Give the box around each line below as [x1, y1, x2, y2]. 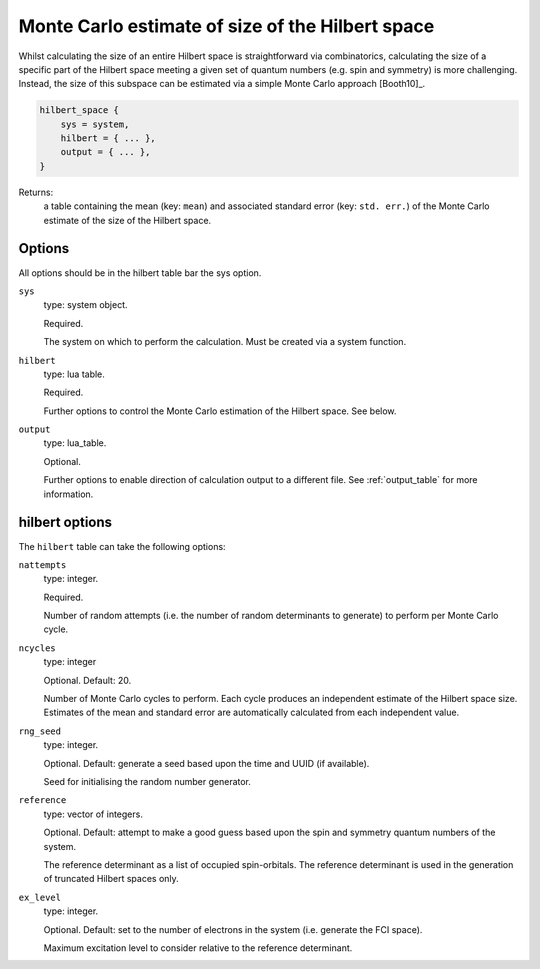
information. [43, 488, 94, 500]
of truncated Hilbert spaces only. [43, 873, 179, 885]
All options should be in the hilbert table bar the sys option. [18, 266, 262, 279]
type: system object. [43, 299, 129, 311]
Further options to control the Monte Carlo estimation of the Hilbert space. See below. [43, 405, 397, 417]
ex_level [18, 891, 62, 903]
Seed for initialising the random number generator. [43, 776, 252, 787]
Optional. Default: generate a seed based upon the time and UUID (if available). [43, 757, 370, 769]
